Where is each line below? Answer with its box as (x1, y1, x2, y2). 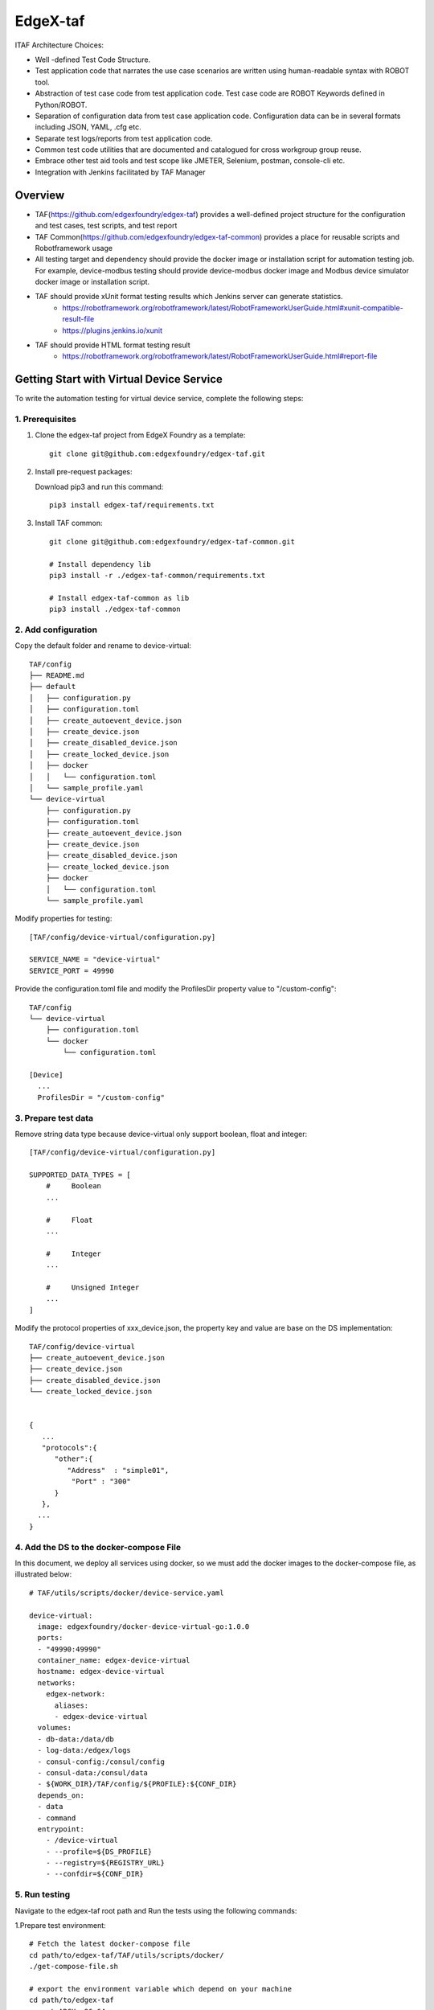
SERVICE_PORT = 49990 (29, 966, 114, 975)
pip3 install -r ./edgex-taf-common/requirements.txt (49, 571, 265, 580)
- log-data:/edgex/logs (37, 1745, 132, 1755)
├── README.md (29, 671, 84, 680)
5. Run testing (14, 1889, 71, 1901)
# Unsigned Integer (45, 1282, 140, 1292)
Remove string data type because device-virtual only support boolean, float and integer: (14, 1129, 308, 1138)
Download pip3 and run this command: (35, 482, 164, 491)
